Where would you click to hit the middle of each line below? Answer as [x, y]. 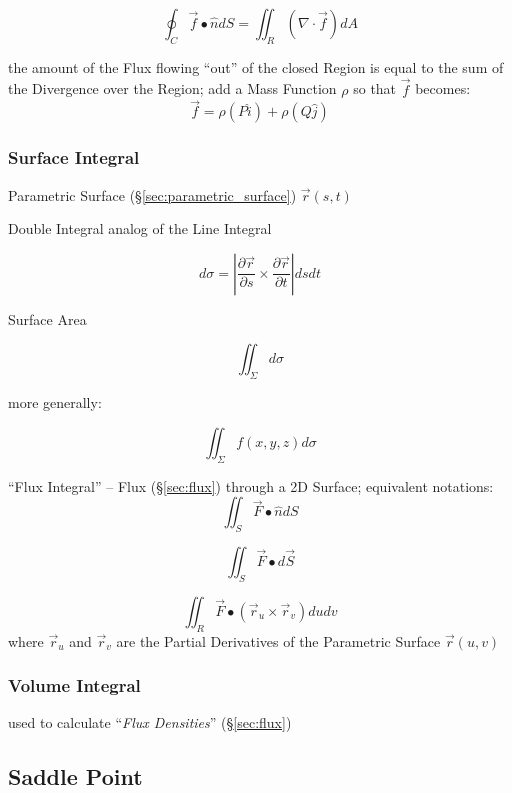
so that [375, 88]
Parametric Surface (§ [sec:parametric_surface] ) [152, 194]
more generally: [55, 402]
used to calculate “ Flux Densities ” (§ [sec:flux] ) [150, 722]
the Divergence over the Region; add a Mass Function [172, 88]
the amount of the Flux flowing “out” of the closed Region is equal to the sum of [256, 66]
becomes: [443, 88]
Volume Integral [74, 685]
